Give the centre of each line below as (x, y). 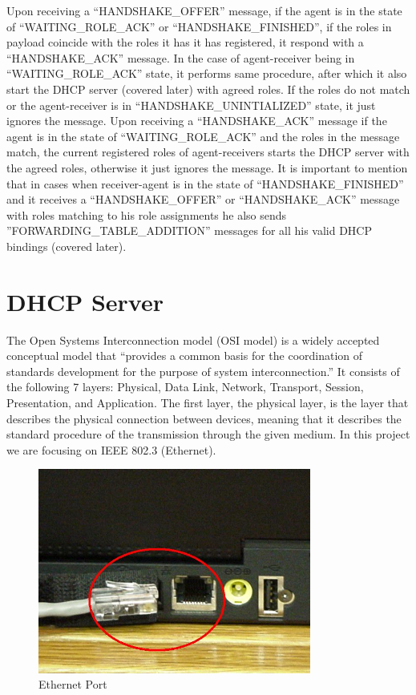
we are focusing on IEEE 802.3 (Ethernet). (111, 449)
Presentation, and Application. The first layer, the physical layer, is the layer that (208, 402)
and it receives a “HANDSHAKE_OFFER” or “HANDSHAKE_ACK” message (203, 199)
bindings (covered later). (67, 246)
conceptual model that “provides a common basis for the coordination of (185, 356)
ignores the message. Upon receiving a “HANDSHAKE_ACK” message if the (197, 121)
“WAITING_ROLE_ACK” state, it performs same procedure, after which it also (207, 73)
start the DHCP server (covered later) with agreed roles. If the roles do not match (208, 89)
